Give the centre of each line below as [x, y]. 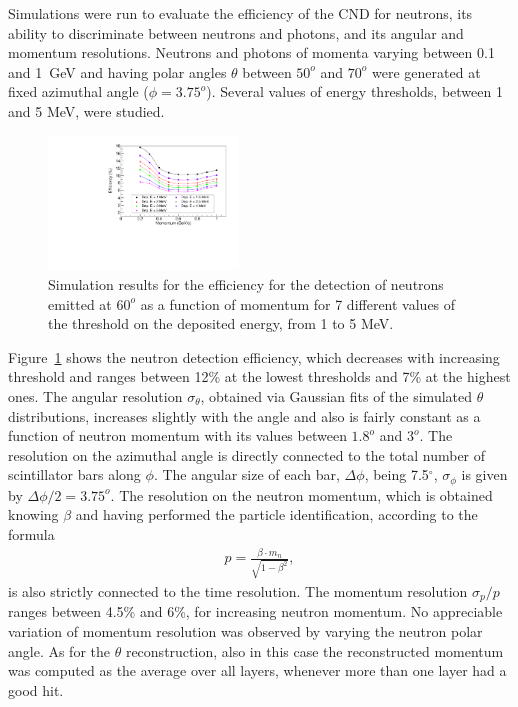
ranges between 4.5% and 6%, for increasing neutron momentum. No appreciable [255, 611]
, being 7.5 [396, 474]
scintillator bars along [74, 474]
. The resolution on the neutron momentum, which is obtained [301, 494]
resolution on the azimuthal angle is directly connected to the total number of [247, 454]
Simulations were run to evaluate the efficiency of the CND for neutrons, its [240, 13]
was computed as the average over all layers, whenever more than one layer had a [257, 670]
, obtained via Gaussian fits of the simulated [336, 395]
